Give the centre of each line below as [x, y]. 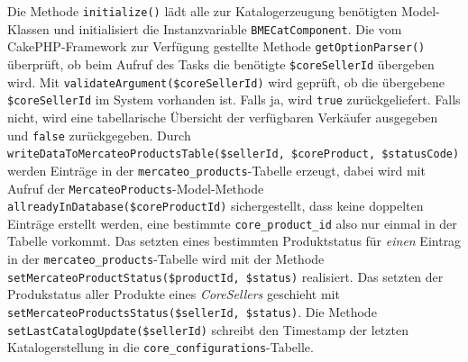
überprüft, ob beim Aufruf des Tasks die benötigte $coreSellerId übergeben [221, 63]
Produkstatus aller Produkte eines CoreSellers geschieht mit [174, 294]
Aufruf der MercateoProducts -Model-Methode [136, 188]
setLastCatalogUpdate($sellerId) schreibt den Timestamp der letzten [208, 329]
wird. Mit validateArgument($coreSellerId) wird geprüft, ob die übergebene [226, 81]
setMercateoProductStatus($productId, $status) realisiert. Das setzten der [225, 276]
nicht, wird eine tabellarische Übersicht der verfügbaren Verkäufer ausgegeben [223, 117]
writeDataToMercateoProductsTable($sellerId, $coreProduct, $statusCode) [234, 154]
